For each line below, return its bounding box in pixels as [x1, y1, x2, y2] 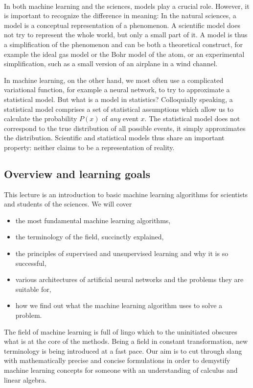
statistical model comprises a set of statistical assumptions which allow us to [4, 103, 234, 114]
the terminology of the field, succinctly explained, [15, 232, 164, 242]
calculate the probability [4, 113, 77, 124]
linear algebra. [4, 374, 47, 385]
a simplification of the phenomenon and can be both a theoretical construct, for [4, 39, 243, 49]
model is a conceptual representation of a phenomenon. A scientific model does [4, 20, 240, 30]
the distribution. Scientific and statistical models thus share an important [4, 132, 225, 143]
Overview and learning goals [4, 166, 151, 181]
